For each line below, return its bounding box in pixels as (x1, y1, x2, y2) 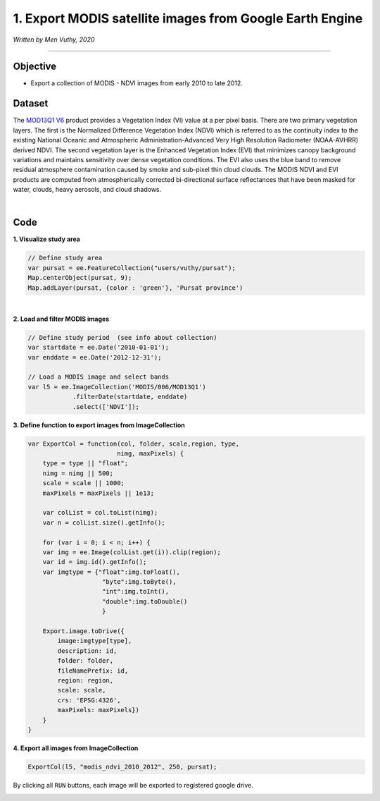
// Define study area (27, 254, 103, 262)
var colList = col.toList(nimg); (42, 508, 158, 517)
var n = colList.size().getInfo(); (42, 518, 165, 527)
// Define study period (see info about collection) (27, 334, 217, 341)
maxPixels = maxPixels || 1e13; (42, 489, 155, 497)
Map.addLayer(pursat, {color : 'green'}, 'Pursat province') (27, 283, 243, 292)
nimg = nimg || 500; (42, 469, 114, 477)
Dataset (13, 97, 49, 109)
